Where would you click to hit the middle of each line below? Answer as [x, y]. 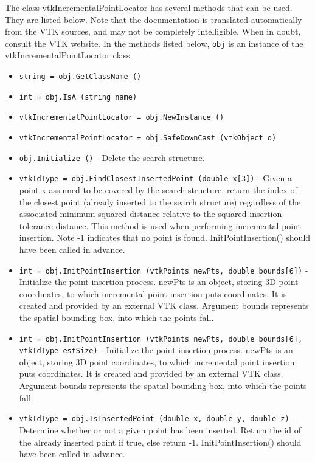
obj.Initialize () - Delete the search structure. [112, 157]
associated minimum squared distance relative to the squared [133, 214]
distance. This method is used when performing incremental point [178, 225]
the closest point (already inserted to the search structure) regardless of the [160, 202]
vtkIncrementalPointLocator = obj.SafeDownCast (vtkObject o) [148, 138]
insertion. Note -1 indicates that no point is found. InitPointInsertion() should [165, 237]
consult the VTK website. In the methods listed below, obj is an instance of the [154, 43]
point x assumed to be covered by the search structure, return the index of [158, 189]
